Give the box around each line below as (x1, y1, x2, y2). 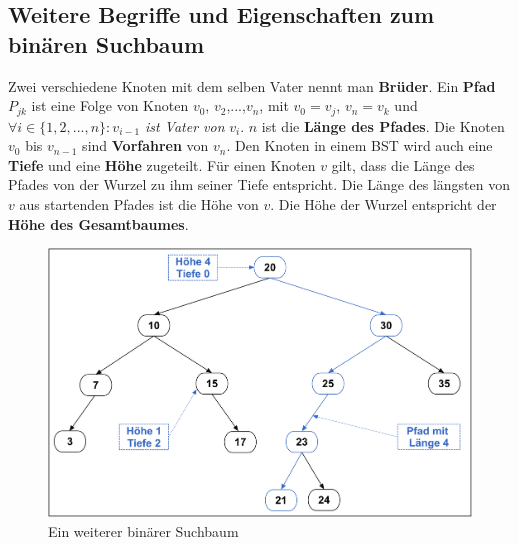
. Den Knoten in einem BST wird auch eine (226, 135, 493, 156)
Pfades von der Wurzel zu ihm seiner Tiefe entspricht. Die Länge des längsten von (8, 174, 510, 195)
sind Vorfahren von (82, 135, 209, 156)
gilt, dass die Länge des (331, 154, 475, 175)
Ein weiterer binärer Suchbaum (48, 520, 239, 541)
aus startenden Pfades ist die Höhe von (19, 194, 259, 215)
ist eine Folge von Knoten (31, 95, 189, 116)
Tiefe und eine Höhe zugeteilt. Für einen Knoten (8, 154, 316, 175)
